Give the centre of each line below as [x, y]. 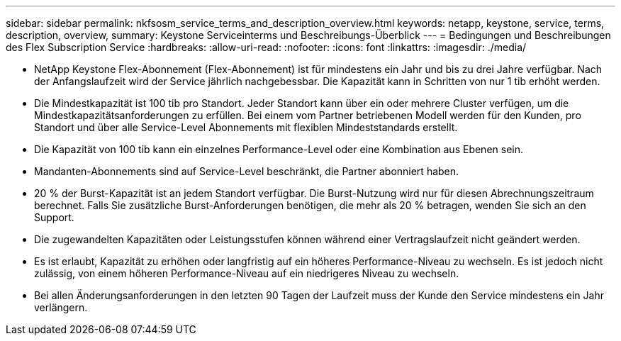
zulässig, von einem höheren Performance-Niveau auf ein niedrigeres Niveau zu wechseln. [247, 273]
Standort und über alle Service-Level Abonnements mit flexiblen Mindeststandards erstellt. [246, 127]
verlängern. [61, 307]
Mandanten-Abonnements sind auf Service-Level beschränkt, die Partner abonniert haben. [247, 171]
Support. [54, 217]
